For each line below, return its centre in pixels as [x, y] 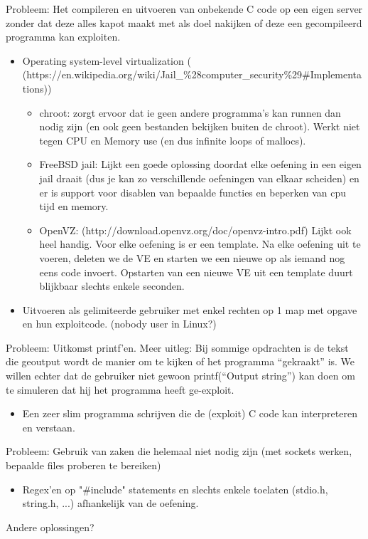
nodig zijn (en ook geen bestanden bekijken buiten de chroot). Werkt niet [200, 126]
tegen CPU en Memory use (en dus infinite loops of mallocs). [173, 140]
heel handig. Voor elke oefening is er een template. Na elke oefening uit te [200, 244]
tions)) [37, 88]
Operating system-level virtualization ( [107, 60]
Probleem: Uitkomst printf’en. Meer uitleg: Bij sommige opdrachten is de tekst [177, 347]
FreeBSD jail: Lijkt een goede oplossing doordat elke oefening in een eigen [200, 164]
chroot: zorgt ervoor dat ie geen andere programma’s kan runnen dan [190, 112]
